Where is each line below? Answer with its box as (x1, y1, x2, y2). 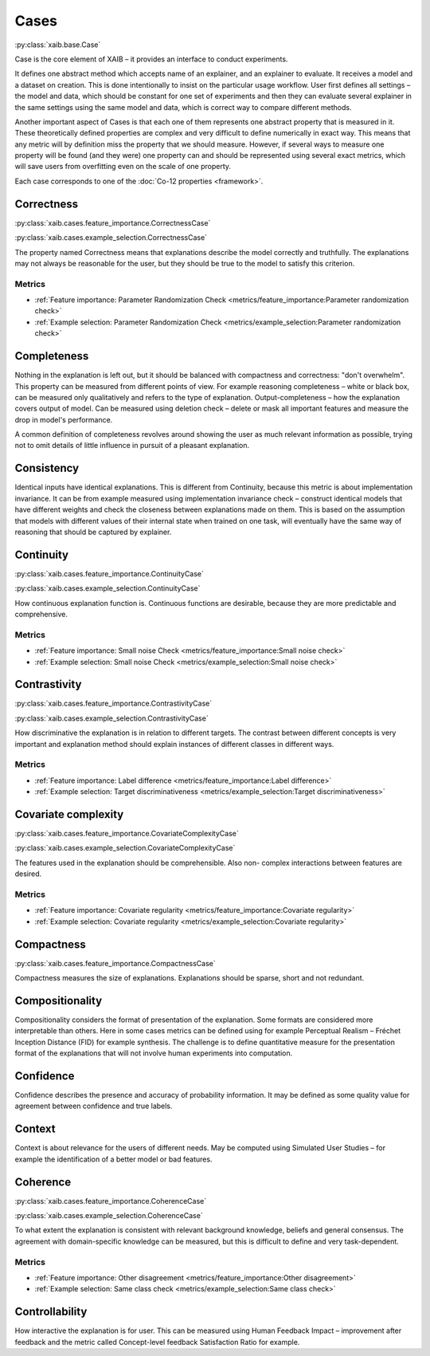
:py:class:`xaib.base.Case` (14, 40, 101, 49)
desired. (14, 869, 42, 878)
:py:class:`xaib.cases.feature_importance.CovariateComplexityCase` (14, 829, 239, 839)
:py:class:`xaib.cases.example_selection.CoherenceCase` (14, 1211, 203, 1220)
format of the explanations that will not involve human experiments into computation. (14, 1048, 293, 1058)
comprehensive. (14, 610, 68, 619)
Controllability (14, 1305, 88, 1319)
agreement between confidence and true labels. (14, 1101, 173, 1111)
